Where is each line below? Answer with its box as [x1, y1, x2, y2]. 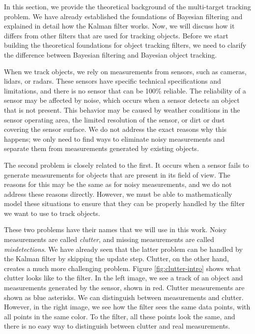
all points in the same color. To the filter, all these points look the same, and [4, 311, 235, 321]
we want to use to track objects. [4, 208, 100, 218]
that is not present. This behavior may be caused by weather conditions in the [4, 104, 240, 115]
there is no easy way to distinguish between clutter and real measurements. [4, 321, 230, 331]
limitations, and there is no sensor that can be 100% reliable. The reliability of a [4, 85, 246, 95]
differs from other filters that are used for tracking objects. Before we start [4, 30, 228, 40]
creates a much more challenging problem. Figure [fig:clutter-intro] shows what [4, 263, 241, 273]
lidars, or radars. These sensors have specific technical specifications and [4, 76, 221, 86]
